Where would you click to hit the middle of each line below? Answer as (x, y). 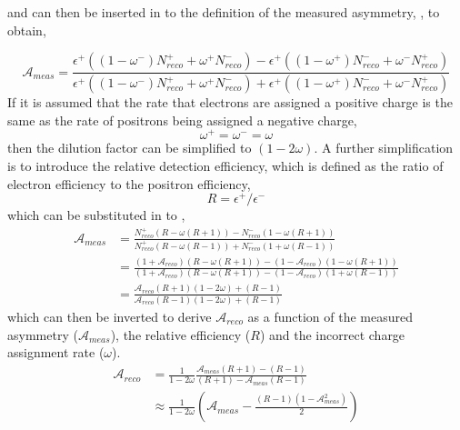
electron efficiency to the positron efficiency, (129, 183)
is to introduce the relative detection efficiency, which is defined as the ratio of (225, 165)
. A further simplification (384, 148)
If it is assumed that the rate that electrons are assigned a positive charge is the (230, 102)
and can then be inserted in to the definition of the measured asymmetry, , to (224, 12)
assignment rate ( (56, 352)
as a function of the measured (330, 316)
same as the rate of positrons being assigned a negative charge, (182, 120)
